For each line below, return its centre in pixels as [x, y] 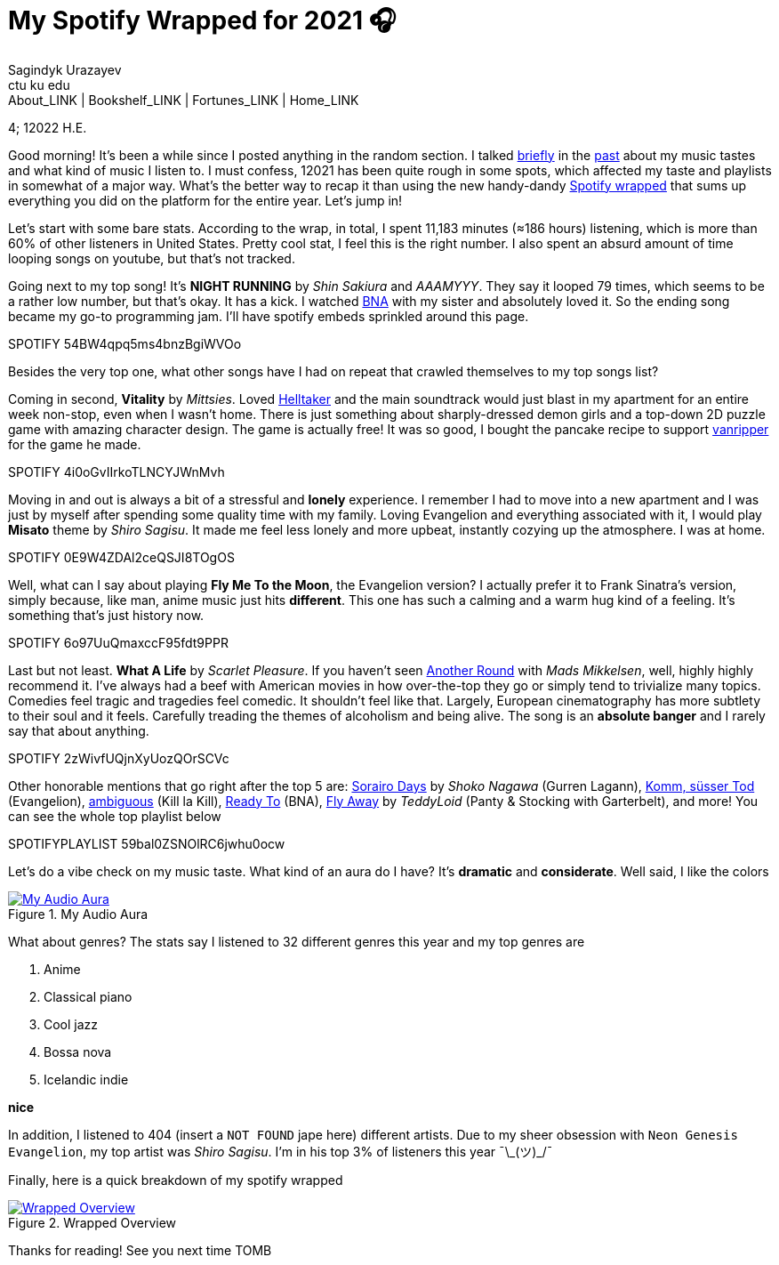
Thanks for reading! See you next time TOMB [140, 1250]
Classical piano [88, 996]
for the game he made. [75, 444]
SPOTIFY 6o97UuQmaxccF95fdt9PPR [118, 642]
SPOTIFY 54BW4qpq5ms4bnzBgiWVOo [125, 343]
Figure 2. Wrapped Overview [92, 1222]
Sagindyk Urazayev [65, 69]
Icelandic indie [86, 1079]
